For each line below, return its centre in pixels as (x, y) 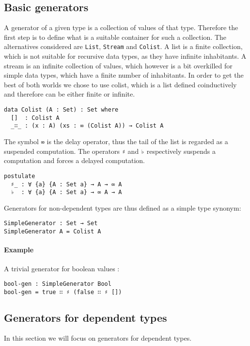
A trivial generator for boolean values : (62, 268)
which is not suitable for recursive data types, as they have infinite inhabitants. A (125, 56)
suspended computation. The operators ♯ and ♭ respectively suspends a (110, 151)
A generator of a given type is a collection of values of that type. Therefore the (121, 27)
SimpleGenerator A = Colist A (53, 232)
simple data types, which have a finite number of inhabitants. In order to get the (124, 75)
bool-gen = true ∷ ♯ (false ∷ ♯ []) (63, 292)
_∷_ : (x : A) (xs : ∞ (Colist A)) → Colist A (87, 126)
